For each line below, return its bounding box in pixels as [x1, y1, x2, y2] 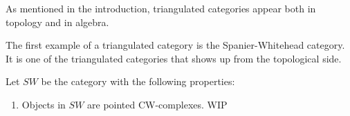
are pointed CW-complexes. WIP [87, 97, 228, 111]
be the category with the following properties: [41, 74, 235, 89]
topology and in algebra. [6, 14, 109, 29]
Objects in [21, 97, 66, 111]
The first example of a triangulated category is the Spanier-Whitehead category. [6, 38, 345, 52]
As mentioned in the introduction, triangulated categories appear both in [6, 1, 316, 15]
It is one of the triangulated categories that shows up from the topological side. [6, 51, 342, 65]
